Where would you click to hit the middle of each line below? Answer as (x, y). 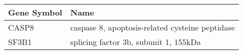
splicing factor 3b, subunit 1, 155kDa (136, 42)
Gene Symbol (35, 12)
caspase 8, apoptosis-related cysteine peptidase (153, 27)
